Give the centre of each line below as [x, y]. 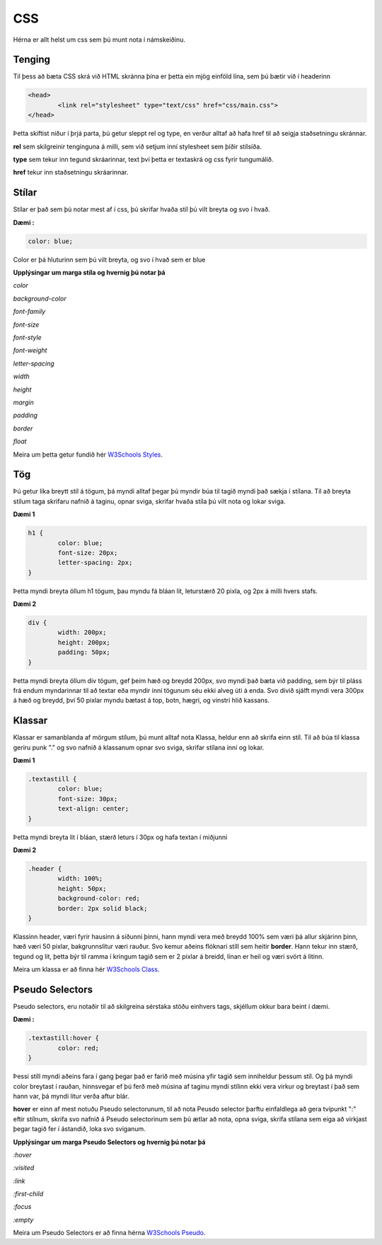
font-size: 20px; [88, 553]
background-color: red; [99, 899]
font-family [29, 312]
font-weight [30, 351]
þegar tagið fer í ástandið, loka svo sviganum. [80, 1129]
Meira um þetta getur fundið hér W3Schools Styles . [88, 454]
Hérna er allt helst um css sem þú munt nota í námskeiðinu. [99, 40]
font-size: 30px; [88, 799]
